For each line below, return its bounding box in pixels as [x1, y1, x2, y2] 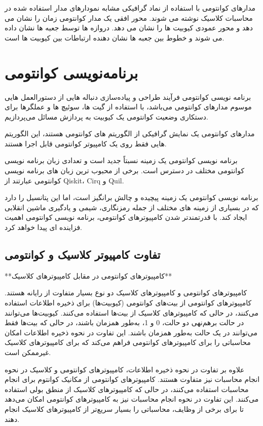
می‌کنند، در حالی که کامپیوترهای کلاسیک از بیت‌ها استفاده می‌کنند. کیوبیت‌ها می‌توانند [5, 307, 259, 318]
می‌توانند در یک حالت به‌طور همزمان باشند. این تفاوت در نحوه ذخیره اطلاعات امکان [5, 327, 257, 337]
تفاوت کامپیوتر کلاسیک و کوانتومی [5, 247, 161, 262]
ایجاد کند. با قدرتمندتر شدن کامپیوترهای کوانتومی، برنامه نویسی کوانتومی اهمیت [5, 212, 247, 222]
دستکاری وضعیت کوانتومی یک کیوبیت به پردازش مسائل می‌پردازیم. [5, 111, 208, 122]
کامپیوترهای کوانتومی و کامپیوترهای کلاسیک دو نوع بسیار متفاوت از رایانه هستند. [5, 287, 247, 298]
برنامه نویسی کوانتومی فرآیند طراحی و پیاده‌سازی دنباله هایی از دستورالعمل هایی [5, 91, 251, 102]
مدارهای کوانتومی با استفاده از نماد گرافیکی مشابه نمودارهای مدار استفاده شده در [5, 3, 256, 13]
